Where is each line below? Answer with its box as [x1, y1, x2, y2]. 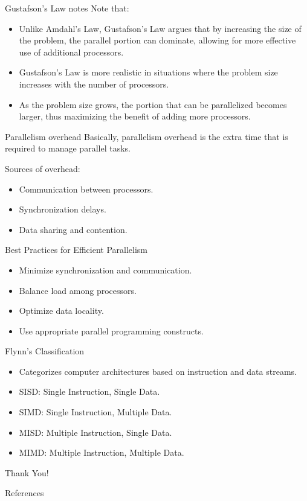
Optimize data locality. [19, 304, 104, 317]
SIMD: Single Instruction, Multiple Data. [19, 406, 172, 418]
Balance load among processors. [19, 284, 137, 296]
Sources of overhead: [5, 162, 80, 174]
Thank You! [5, 466, 49, 479]
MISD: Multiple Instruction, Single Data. [19, 426, 172, 438]
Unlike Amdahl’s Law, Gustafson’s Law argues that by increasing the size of [19, 22, 302, 34]
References [5, 487, 44, 499]
